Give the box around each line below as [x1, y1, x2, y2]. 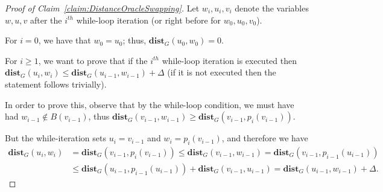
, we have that [38, 34, 91, 46]
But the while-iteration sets [5, 132, 106, 144]
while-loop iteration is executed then [162, 54, 297, 66]
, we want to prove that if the [38, 54, 148, 66]
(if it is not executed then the [167, 66, 276, 78]
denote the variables [235, 2, 309, 14]
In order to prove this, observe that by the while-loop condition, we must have [5, 98, 294, 110]
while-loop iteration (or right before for [76, 13, 221, 26]
